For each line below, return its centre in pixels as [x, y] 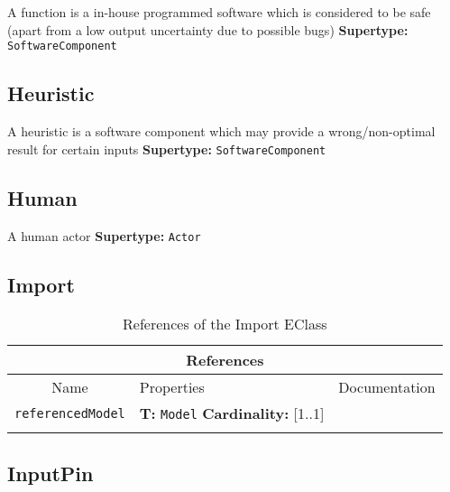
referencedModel [70, 413]
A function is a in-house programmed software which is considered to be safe [219, 12]
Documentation [387, 387]
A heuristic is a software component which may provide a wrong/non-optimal [221, 131]
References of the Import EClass [225, 324]
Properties [172, 387]
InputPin [51, 473]
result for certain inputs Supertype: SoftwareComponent [167, 149]
